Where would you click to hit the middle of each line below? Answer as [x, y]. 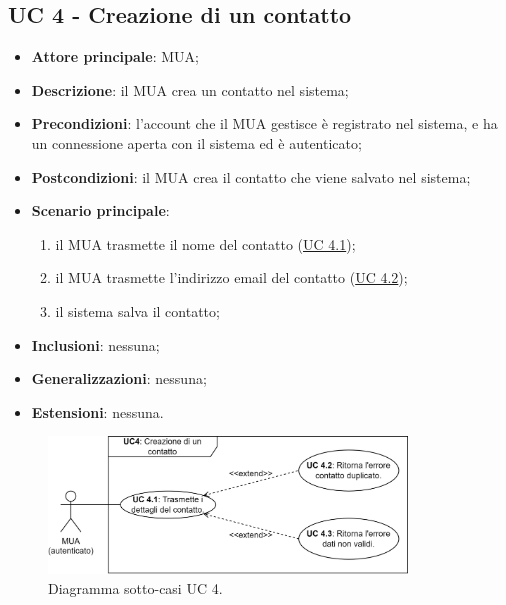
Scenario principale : [100, 210]
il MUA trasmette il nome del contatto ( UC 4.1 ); [205, 243]
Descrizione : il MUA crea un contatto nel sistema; [190, 89]
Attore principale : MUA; [115, 56]
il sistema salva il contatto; [137, 310]
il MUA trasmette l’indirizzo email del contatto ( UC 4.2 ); [231, 277]
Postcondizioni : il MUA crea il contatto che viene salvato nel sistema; [251, 176]
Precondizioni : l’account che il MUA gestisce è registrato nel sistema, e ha [264, 123]
